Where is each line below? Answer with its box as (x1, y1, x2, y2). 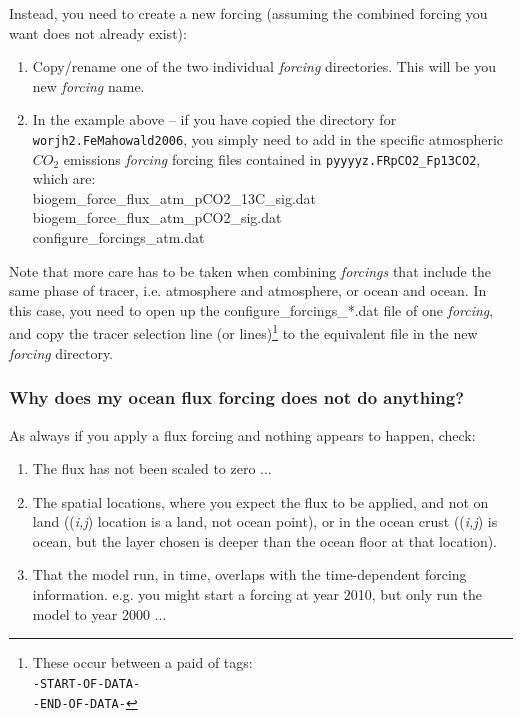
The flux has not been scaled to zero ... (32, 458, 272, 479)
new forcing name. (32, 75, 145, 96)
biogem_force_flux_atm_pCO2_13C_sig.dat (32, 187, 317, 208)
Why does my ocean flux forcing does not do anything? (9, 385, 465, 410)
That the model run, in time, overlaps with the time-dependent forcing (32, 564, 467, 585)
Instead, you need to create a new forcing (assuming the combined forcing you (9, 3, 488, 23)
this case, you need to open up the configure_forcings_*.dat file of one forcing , (9, 299, 494, 320)
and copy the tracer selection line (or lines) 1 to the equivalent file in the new (9, 320, 478, 344)
